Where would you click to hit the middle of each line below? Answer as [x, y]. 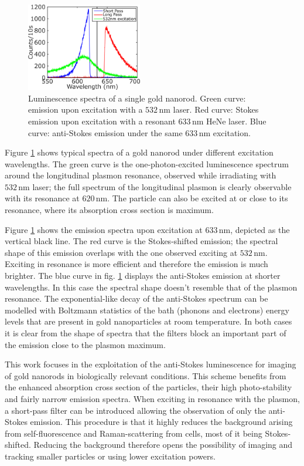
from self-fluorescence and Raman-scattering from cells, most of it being [134, 433]
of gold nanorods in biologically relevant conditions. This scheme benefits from [146, 375]
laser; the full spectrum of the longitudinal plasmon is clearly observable [162, 186]
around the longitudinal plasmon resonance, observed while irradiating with [141, 175]
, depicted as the [260, 229]
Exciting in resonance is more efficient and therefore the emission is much [136, 264]
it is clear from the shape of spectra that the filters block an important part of [146, 333]
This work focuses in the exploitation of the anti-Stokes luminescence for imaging [151, 364]
